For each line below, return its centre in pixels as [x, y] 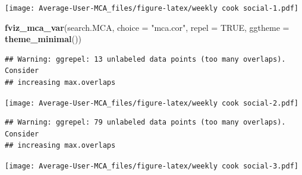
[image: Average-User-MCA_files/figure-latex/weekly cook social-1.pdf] [152, 8]
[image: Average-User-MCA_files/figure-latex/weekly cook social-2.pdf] [152, 103]
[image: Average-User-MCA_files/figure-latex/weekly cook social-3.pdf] [152, 166]
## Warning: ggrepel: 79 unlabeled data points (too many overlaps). [145, 122]
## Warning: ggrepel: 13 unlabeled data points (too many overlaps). [145, 59]
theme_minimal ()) [43, 39]
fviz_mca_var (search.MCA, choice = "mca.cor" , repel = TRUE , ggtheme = [147, 27]
